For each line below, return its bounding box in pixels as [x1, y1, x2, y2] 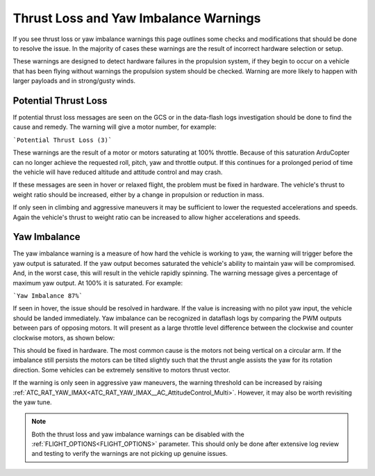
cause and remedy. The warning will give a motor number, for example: [12, 122, 217, 132]
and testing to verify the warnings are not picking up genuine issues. [31, 450, 228, 458]
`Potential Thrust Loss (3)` [12, 136, 112, 144]
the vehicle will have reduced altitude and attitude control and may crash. [12, 168, 223, 176]
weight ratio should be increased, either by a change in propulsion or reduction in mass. [12, 190, 265, 198]
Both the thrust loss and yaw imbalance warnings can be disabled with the [31, 430, 244, 438]
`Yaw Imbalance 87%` [12, 292, 83, 299]
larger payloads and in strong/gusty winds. [12, 77, 135, 85]
